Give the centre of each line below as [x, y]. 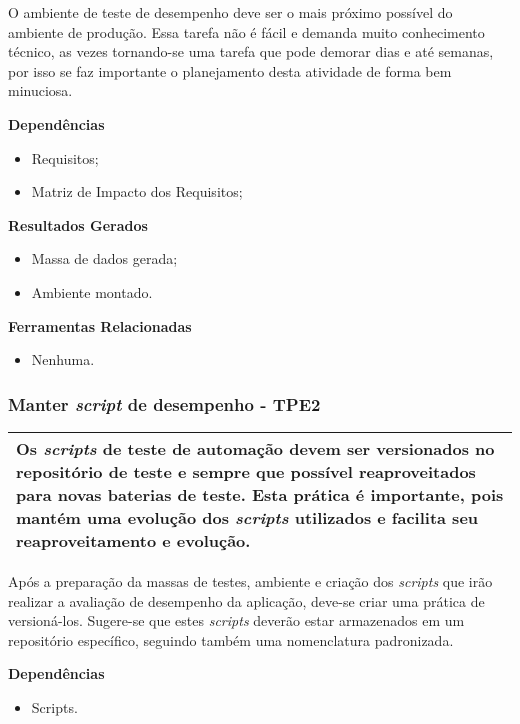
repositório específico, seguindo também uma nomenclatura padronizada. [231, 639]
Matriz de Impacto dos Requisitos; [137, 191]
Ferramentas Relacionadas [100, 325]
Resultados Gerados [78, 224]
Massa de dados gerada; [104, 258]
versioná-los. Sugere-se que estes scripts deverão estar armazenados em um [236, 620]
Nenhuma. [63, 359]
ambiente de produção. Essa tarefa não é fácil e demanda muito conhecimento [246, 31]
